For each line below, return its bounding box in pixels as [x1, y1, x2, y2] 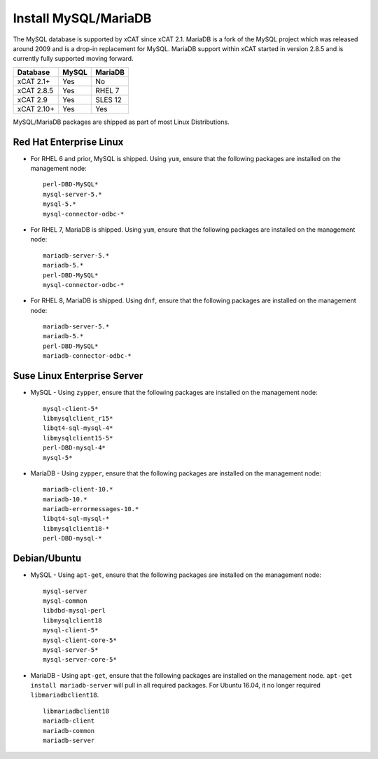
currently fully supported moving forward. [13, 55, 134, 63]
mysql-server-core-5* [43, 655, 117, 664]
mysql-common [43, 597, 87, 605]
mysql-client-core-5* [43, 636, 117, 644]
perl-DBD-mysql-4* [43, 444, 106, 452]
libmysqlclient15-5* [43, 434, 113, 442]
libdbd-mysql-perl [43, 606, 106, 615]
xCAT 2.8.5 [17, 85, 54, 95]
